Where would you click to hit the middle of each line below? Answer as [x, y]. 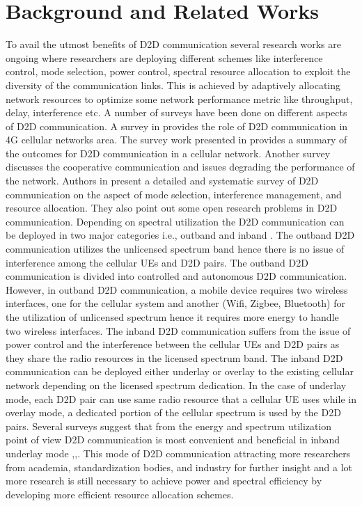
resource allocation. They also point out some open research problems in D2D [172, 208]
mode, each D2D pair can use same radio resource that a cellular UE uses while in [181, 398]
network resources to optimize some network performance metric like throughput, [179, 98]
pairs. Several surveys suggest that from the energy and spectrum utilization [169, 426]
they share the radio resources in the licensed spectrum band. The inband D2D [174, 357]
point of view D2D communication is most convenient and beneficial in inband [173, 440]
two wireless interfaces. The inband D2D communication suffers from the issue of [178, 330]
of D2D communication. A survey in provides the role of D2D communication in [177, 126]
